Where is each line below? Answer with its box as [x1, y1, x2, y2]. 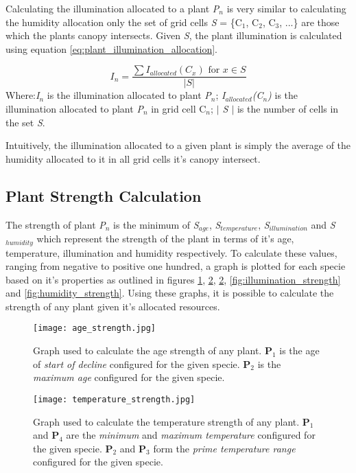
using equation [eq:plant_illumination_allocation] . [5, 41, 217, 56]
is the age [279, 343, 320, 358]
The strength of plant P [5, 217, 106, 231]
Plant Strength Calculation [5, 185, 202, 206]
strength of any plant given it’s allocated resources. [5, 299, 220, 313]
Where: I [5, 88, 40, 102]
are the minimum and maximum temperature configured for [66, 428, 316, 442]
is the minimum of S [113, 217, 199, 231]
